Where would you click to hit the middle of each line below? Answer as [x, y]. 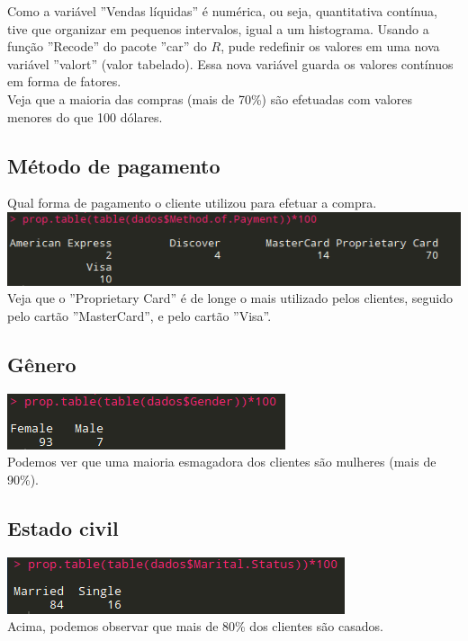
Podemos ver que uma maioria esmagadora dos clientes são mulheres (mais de [222, 462]
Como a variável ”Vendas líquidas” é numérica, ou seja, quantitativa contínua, [222, 11]
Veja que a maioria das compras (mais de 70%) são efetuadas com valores [210, 98]
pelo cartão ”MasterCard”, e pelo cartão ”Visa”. [139, 315]
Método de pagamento [114, 165]
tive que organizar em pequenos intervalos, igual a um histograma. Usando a [218, 28]
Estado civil [63, 527]
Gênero [42, 364]
